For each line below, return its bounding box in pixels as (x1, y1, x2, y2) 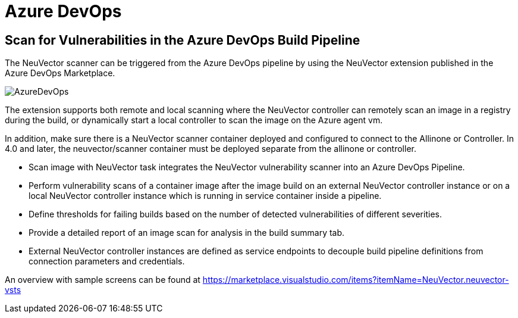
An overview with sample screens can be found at (5, 275, 200, 285)
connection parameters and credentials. (29, 256, 185, 267)
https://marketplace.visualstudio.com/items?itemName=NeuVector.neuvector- (202, 275, 509, 285)
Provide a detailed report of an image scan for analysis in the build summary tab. (29, 227, 345, 238)
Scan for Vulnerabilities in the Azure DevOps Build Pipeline (5, 32, 360, 48)
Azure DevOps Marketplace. (5, 68, 115, 79)
